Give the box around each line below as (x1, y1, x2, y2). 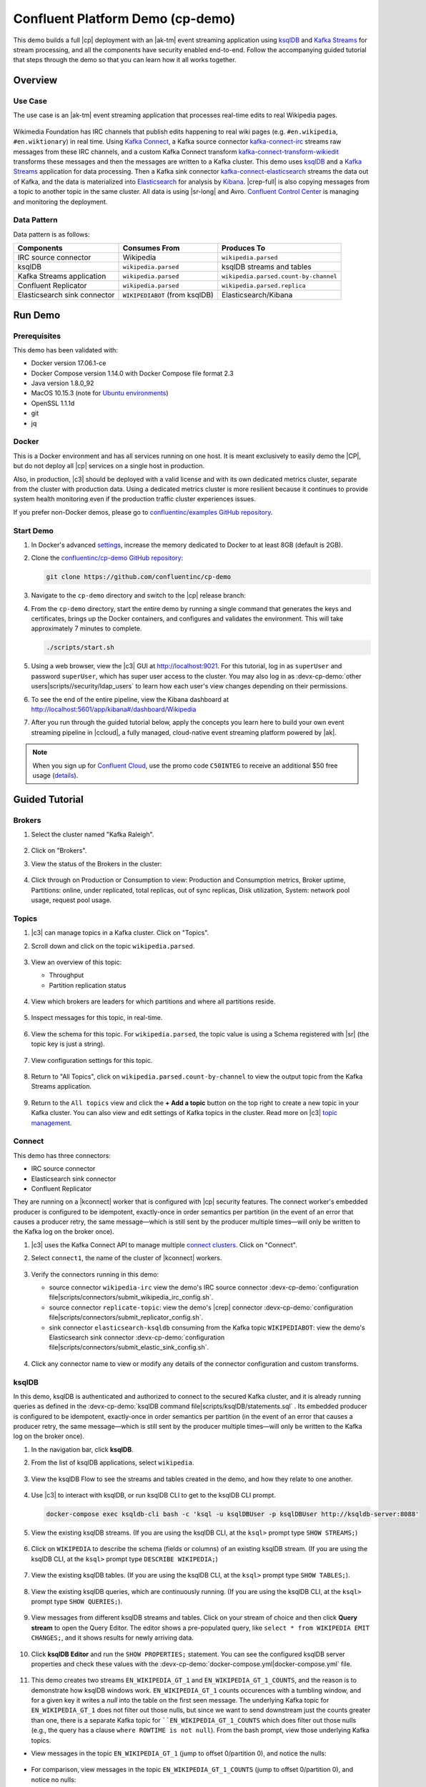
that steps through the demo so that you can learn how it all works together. (13, 56, 237, 64)
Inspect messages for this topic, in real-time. (31, 1014, 163, 1022)
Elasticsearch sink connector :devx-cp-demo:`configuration (49, 1333, 225, 1342)
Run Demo (13, 309, 61, 321)
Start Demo (13, 525, 54, 535)
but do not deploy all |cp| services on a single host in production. (13, 462, 205, 470)
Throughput (49, 971, 84, 979)
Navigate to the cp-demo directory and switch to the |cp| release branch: (31, 591, 247, 600)
